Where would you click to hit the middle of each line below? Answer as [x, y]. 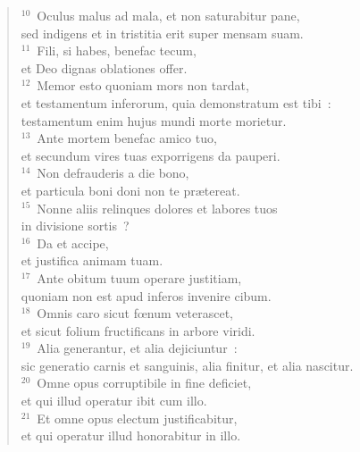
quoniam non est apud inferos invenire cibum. [146, 295]
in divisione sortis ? [75, 226]
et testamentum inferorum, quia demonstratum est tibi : [176, 102]
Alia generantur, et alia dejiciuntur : [137, 348]
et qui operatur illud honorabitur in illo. [131, 435]
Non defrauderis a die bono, [113, 173]
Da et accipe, [73, 243]
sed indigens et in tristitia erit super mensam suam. [162, 33]
